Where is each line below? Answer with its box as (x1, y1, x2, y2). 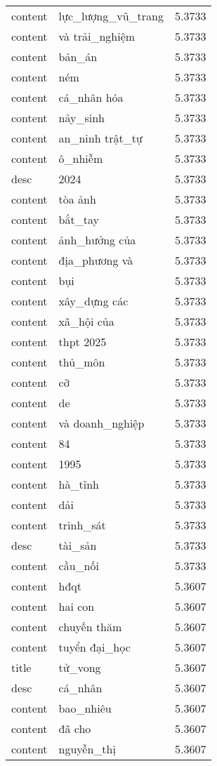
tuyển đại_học (58, 639, 131, 655)
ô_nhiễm (58, 150, 103, 166)
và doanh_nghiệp (58, 415, 145, 431)
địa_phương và (58, 252, 133, 268)
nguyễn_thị (58, 741, 116, 757)
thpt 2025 (58, 334, 107, 350)
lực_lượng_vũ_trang (58, 8, 164, 24)
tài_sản (58, 537, 97, 553)
